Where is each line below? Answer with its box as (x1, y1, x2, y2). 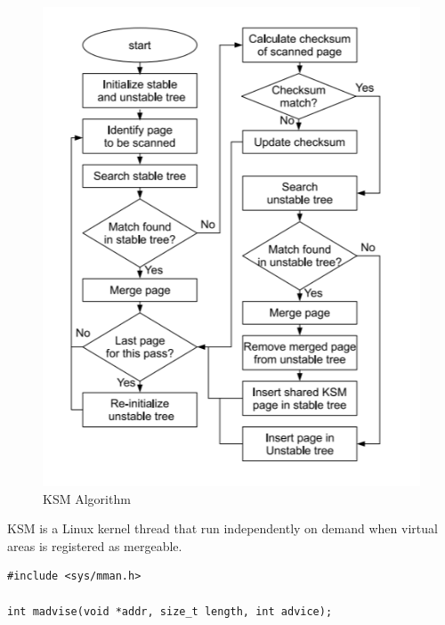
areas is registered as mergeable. (7, 536, 182, 555)
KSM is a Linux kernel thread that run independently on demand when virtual (7, 519, 438, 538)
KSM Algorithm (43, 489, 131, 507)
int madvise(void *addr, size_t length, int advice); (7, 605, 333, 618)
